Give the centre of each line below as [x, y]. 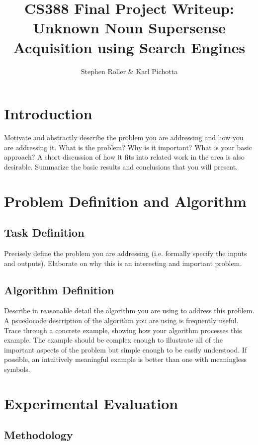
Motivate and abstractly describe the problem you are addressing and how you [124, 137]
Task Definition [44, 232]
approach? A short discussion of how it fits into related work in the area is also [124, 157]
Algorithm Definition [59, 290]
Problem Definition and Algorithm [125, 201]
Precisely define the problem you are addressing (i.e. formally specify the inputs [126, 253]
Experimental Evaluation [91, 403]
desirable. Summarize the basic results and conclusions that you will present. [121, 166]
